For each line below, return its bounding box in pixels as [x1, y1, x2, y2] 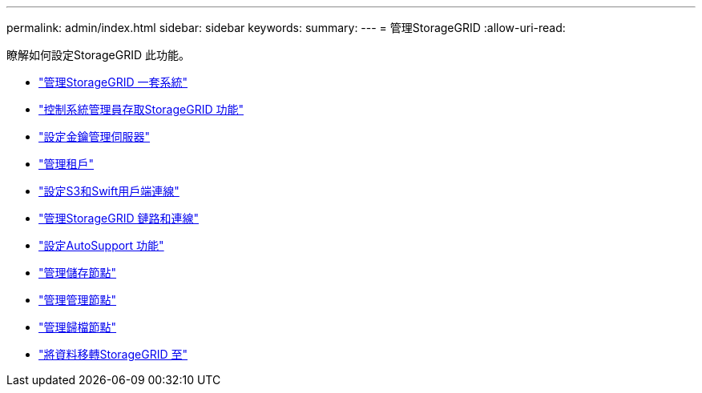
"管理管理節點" [38, 293, 117, 307]
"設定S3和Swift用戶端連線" [38, 184, 180, 198]
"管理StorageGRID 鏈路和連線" [38, 211, 199, 225]
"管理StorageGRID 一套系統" [38, 75, 188, 89]
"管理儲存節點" [38, 266, 117, 279]
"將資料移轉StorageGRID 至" [38, 347, 188, 361]
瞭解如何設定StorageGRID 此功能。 [6, 48, 190, 62]
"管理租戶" [38, 157, 95, 170]
